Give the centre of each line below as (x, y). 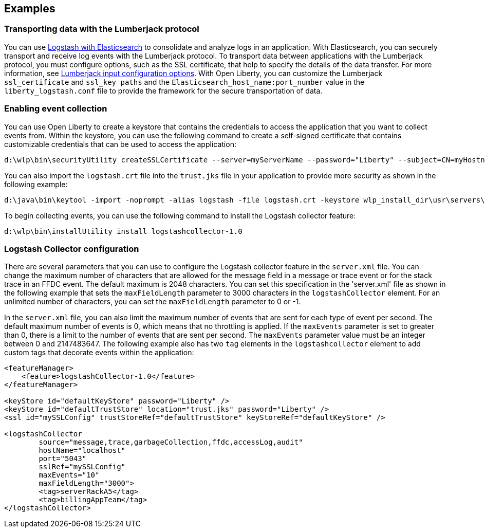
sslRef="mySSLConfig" (82, 467)
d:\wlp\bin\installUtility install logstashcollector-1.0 (123, 231)
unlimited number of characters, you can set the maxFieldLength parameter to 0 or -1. (153, 302)
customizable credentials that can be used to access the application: (120, 144)
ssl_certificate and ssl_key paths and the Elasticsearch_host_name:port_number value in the (184, 82)
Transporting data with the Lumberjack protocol (102, 29)
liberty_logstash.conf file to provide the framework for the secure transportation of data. (163, 90)
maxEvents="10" (69, 475)
